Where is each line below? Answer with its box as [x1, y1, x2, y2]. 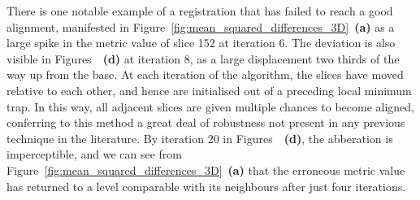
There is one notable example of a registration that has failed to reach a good [6, 2, 393, 19]
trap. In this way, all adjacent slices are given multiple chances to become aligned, [6, 98, 415, 115]
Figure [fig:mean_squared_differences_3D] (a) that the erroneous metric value [6, 161, 405, 178]
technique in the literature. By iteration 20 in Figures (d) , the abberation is [6, 129, 393, 146]
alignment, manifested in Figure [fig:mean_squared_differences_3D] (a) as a [6, 18, 395, 35]
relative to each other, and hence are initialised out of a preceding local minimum [6, 81, 412, 98]
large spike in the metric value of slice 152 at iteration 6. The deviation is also [6, 34, 396, 51]
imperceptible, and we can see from [6, 146, 182, 163]
